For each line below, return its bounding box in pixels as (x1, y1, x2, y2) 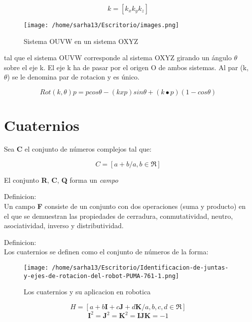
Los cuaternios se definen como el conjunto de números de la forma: (4, 246, 209, 257)
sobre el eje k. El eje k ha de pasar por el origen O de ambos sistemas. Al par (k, (4, 62, 249, 72)
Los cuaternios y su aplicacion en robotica (24, 286, 151, 297)
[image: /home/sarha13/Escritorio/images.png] (24, 22, 179, 29)
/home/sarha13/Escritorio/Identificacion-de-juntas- (52, 264, 229, 271)
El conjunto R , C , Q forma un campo (4, 174, 118, 185)
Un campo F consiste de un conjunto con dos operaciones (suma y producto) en (4, 201, 246, 211)
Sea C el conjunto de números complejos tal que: (4, 144, 152, 154)
